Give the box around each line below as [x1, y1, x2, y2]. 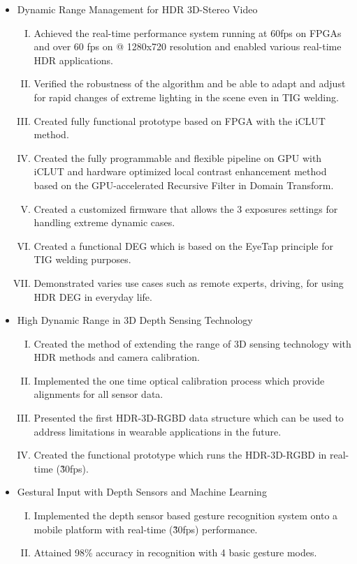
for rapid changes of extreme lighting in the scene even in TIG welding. [34, 89, 339, 104]
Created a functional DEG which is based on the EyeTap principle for [34, 238, 333, 253]
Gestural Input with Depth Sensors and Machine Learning [17, 484, 267, 499]
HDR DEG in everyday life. [34, 289, 152, 304]
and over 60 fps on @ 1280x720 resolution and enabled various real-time [34, 39, 342, 54]
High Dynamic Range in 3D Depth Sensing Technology [17, 313, 253, 327]
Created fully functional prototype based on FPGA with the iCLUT [34, 113, 326, 128]
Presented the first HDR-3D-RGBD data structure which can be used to [34, 410, 344, 425]
